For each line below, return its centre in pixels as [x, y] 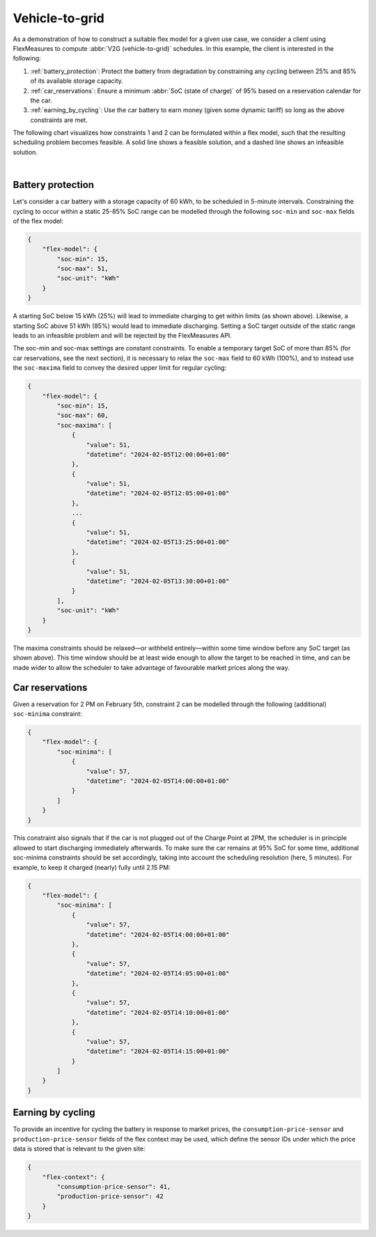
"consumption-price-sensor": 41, [114, 1187]
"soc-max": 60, [83, 415]
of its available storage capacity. [77, 81]
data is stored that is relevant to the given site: [79, 1149]
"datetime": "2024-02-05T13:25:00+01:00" [158, 542]
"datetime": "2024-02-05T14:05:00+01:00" [158, 974]
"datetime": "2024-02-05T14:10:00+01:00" [158, 1012]
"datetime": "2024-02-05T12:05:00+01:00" [158, 493]
